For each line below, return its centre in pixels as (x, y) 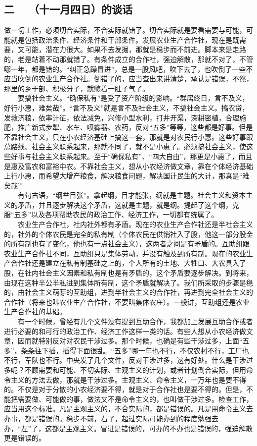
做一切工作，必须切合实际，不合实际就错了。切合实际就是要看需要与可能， (125, 30)
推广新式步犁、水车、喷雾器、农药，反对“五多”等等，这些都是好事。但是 (135, 127)
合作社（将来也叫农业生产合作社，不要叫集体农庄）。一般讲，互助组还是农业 (127, 302)
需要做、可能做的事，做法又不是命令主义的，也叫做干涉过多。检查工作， (135, 399)
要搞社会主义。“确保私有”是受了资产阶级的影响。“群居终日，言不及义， (133, 98)
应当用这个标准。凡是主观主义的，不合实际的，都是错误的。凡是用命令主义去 (128, 409)
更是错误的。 (25, 438)
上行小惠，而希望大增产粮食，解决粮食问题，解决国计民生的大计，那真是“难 (127, 176)
